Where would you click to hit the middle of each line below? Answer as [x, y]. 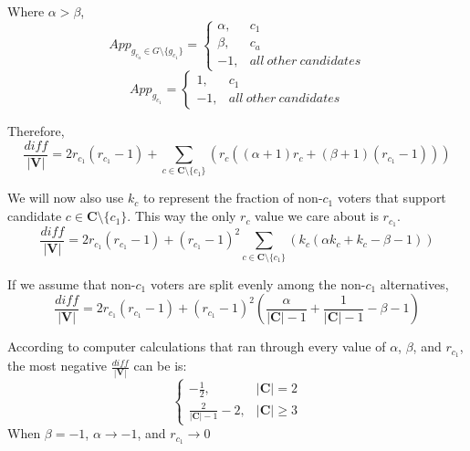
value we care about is [317, 216]
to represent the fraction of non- [233, 198]
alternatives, [414, 283]
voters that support [392, 198]
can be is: [160, 366]
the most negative [57, 366]
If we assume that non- [72, 283]
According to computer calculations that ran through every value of [197, 346]
